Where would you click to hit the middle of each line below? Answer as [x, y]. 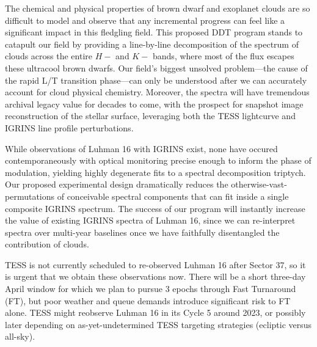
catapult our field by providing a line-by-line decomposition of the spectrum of [152, 44]
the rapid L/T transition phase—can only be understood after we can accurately [156, 80]
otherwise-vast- [259, 184]
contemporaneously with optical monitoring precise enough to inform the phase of [158, 160]
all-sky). [20, 336]
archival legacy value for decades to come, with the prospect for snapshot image [154, 104]
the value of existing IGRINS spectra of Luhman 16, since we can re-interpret [150, 220]
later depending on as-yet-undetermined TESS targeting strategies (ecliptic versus [158, 324]
